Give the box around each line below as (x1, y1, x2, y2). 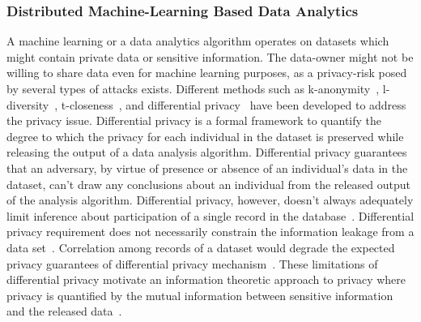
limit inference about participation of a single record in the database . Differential (6, 207, 415, 224)
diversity (6, 96, 49, 113)
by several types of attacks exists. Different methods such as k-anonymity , (6, 80, 380, 97)
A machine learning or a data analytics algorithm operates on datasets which (6, 32, 389, 49)
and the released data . (6, 303, 122, 320)
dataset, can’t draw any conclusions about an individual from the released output (6, 175, 411, 192)
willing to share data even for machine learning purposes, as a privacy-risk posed (6, 64, 407, 81)
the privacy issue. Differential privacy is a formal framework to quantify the (6, 112, 382, 129)
